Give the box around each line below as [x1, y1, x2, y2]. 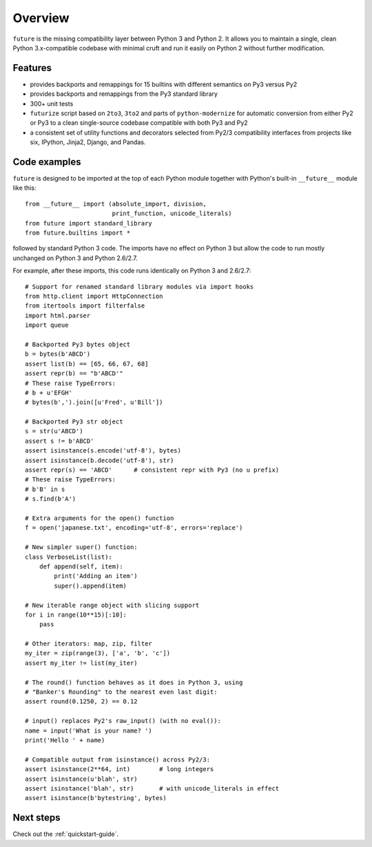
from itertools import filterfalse [25, 302, 145, 310]
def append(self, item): [39, 562, 123, 570]
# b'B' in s [25, 485, 65, 493]
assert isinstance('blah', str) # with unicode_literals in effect [25, 784, 280, 793]
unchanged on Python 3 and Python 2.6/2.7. [12, 254, 138, 262]
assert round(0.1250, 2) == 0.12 [25, 697, 138, 706]
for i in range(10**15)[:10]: [25, 610, 127, 619]
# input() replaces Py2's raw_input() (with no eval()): [25, 717, 222, 725]
